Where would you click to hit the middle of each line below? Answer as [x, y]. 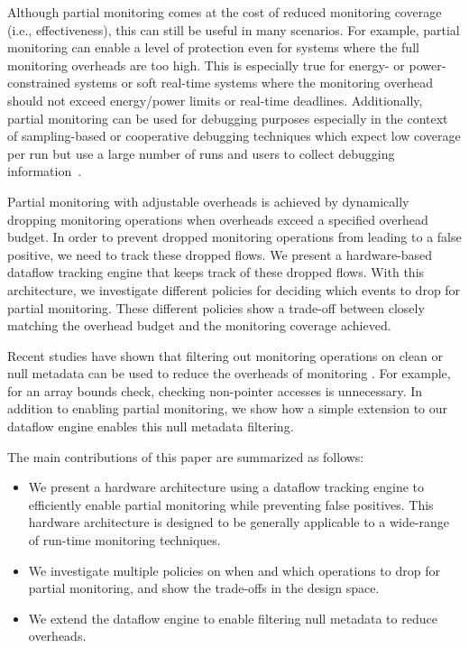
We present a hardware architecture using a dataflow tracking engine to [226, 487]
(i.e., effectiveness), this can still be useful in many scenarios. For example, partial [234, 29]
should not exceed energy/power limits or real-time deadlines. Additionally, [215, 100]
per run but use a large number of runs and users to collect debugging [201, 153]
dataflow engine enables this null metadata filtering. [151, 426]
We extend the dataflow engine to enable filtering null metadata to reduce [233, 618]
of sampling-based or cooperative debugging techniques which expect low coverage [234, 136]
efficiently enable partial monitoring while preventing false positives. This [231, 504]
